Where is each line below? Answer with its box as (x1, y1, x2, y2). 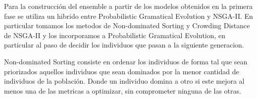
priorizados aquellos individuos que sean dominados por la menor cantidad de (4, 66, 239, 76)
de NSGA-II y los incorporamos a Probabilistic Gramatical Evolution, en (4, 30, 226, 40)
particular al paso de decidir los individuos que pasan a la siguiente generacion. (4, 40, 244, 50)
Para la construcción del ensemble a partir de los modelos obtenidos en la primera (4, 1, 253, 11)
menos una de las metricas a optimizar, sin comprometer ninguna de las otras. (4, 85, 241, 96)
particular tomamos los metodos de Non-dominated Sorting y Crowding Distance (4, 20, 250, 31)
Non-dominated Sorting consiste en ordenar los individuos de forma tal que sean (4, 56, 248, 66)
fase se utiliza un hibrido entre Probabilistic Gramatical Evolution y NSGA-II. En (4, 10, 253, 21)
